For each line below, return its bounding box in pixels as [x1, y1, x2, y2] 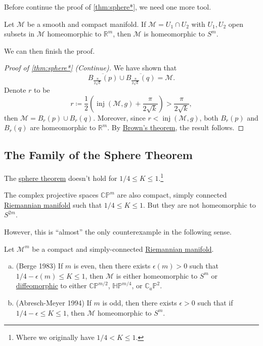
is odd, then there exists [102, 297, 177, 308]
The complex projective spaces [4, 189, 99, 200]
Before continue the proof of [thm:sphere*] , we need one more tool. [4, 2, 211, 12]
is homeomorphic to [144, 28, 205, 39]
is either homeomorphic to [116, 270, 198, 281]
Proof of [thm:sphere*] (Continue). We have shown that [4, 62, 177, 73]
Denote [4, 85, 26, 95]
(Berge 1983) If [16, 260, 63, 271]
